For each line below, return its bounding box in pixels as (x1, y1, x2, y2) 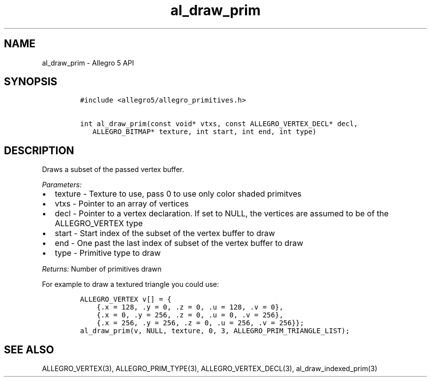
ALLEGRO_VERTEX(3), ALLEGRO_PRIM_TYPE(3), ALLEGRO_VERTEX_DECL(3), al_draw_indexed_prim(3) (42, 364, 377, 373)
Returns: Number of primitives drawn (42, 265, 162, 274)
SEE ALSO (4, 343, 54, 356)
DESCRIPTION (4, 144, 74, 157)
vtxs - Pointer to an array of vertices (55, 199, 189, 209)
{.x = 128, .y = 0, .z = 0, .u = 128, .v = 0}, (96, 303, 283, 312)
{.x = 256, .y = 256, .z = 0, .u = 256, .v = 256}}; (96, 319, 304, 327)
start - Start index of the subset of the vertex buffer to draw (55, 228, 275, 239)
